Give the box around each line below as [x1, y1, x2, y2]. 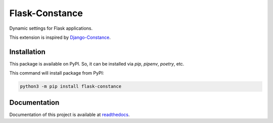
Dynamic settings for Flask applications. [9, 25, 93, 31]
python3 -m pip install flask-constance [20, 84, 121, 89]
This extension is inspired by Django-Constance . [9, 34, 111, 40]
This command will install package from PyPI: [9, 70, 104, 76]
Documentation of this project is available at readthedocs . [9, 111, 130, 117]
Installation [9, 47, 45, 56]
